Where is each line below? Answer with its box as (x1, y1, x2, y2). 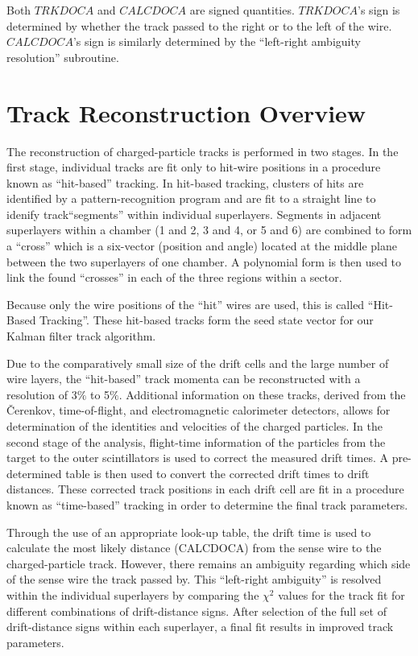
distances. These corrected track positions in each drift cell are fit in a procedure (6, 481, 404, 497)
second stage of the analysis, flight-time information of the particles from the (6, 433, 386, 450)
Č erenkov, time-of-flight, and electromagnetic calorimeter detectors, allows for (6, 402, 391, 419)
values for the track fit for (278, 586, 405, 603)
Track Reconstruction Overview (6, 96, 366, 129)
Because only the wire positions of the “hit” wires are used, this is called (6, 295, 365, 312)
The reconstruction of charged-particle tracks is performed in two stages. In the (6, 142, 399, 159)
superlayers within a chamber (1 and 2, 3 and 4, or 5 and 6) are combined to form (6, 221, 412, 238)
